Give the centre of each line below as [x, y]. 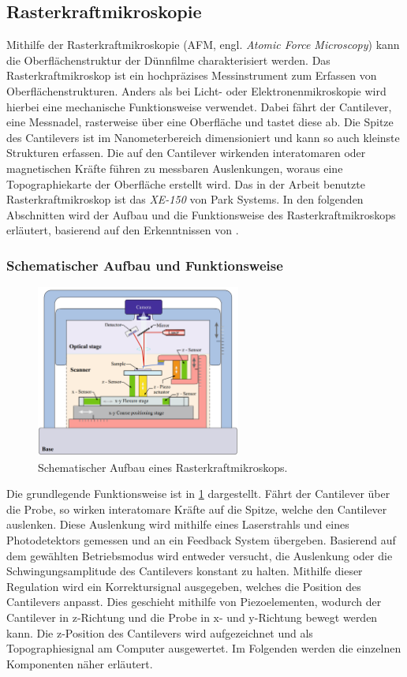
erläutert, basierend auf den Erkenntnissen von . [123, 230]
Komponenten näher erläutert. [80, 663]
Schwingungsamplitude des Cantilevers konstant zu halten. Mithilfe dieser [185, 571]
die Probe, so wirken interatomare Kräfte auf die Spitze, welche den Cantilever [197, 509]
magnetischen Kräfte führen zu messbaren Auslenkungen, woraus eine [175, 168]
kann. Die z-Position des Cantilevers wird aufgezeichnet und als [160, 632]
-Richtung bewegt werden [316, 617]
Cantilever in [37, 617]
